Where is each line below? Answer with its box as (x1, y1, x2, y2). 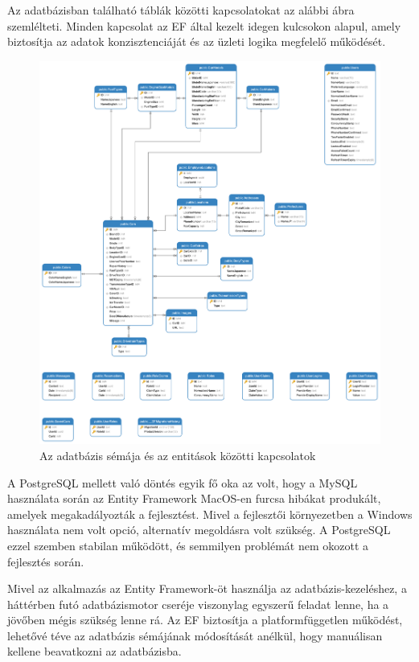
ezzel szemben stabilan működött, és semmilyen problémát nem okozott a (7, 537, 369, 553)
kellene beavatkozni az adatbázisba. (7, 643, 182, 660)
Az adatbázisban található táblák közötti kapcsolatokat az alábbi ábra (7, 2, 355, 18)
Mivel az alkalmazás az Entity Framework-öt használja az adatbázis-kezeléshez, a (7, 580, 407, 597)
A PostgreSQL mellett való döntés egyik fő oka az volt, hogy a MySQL (7, 474, 358, 491)
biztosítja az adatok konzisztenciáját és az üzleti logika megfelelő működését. (7, 33, 386, 50)
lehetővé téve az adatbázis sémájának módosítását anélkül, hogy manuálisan (7, 627, 383, 643)
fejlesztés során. (7, 553, 84, 569)
